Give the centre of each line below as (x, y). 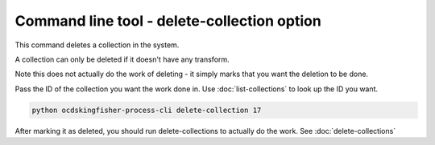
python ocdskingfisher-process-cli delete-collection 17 (147, 110)
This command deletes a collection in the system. (97, 45)
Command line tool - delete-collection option (168, 21)
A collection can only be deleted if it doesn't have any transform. (122, 59)
